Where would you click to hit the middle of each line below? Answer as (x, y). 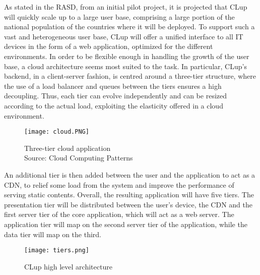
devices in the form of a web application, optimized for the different (109, 46)
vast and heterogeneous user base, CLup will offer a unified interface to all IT (124, 36)
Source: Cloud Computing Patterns (79, 158)
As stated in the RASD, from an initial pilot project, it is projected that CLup (126, 7)
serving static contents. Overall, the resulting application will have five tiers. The (129, 195)
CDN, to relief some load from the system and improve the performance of (119, 184)
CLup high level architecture (68, 266)
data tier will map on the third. (53, 234)
